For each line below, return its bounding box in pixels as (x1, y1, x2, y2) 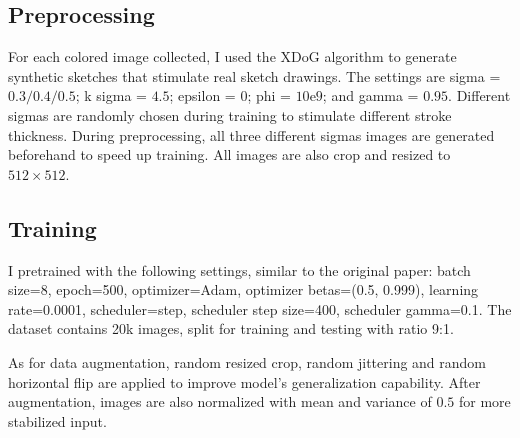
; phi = (247, 85, 291, 106)
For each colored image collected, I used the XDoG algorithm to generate (8, 46, 457, 67)
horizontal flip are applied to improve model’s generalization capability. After (8, 371, 481, 392)
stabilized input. (8, 410, 107, 431)
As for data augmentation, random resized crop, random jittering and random (8, 351, 487, 372)
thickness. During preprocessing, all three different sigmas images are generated (8, 124, 495, 145)
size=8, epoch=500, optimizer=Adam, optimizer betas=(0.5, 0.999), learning (8, 279, 479, 300)
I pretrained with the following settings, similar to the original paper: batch (8, 259, 471, 280)
